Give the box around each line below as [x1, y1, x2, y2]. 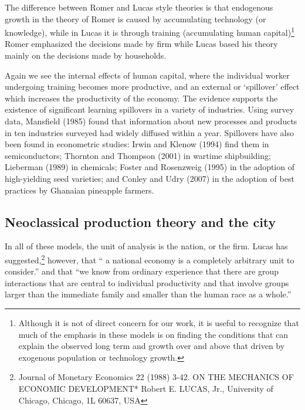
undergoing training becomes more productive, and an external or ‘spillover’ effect [5, 80, 300, 93]
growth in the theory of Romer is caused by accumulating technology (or [5, 12, 266, 25]
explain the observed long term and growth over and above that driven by [18, 340, 285, 352]
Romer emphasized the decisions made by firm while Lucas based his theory [5, 38, 278, 50]
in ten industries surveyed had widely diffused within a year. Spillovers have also [5, 126, 294, 138]
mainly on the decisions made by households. [5, 49, 167, 62]
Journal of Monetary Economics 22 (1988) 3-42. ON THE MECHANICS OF [18, 371, 294, 383]
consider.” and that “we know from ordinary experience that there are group [5, 265, 279, 277]
